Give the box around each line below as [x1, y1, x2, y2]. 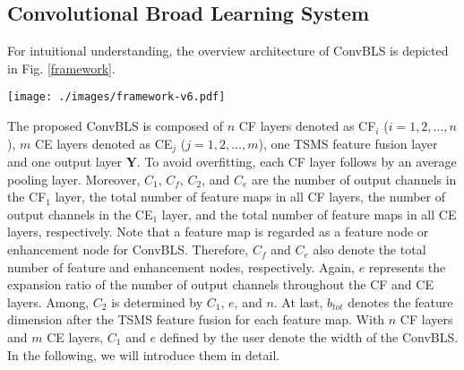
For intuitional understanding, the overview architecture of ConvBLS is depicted [7, 41, 449, 60]
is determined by [111, 292, 203, 311]
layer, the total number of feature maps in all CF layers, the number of [55, 187, 446, 206]
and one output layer [7, 152, 123, 171]
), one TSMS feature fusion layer [258, 133, 438, 152]
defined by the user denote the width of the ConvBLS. [159, 328, 459, 347]
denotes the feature [348, 292, 453, 311]
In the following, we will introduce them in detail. [7, 345, 280, 364]
